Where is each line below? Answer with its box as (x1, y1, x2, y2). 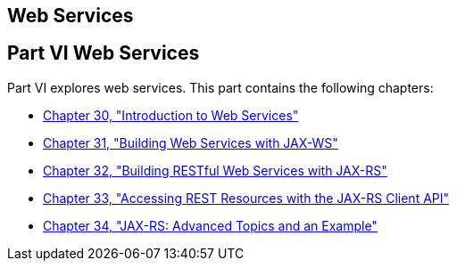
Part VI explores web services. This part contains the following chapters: (7, 79, 434, 95)
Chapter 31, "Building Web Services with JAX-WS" (43, 134, 338, 150)
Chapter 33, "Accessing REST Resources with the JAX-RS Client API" (43, 190, 450, 206)
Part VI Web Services (7, 42, 200, 65)
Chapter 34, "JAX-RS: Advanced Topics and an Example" (43, 217, 378, 233)
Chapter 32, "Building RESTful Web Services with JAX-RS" (43, 162, 387, 178)
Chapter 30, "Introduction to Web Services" (43, 107, 299, 123)
